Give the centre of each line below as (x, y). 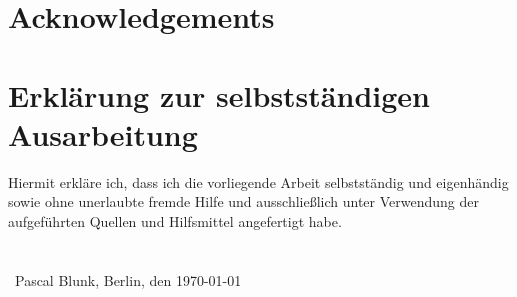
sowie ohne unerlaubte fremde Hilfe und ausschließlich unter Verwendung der (244, 201)
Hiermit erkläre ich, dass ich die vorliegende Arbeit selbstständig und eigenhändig (258, 181)
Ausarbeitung (103, 133)
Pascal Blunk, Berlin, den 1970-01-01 (128, 279)
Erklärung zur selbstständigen (219, 94)
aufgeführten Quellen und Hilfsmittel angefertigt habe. (175, 220)
